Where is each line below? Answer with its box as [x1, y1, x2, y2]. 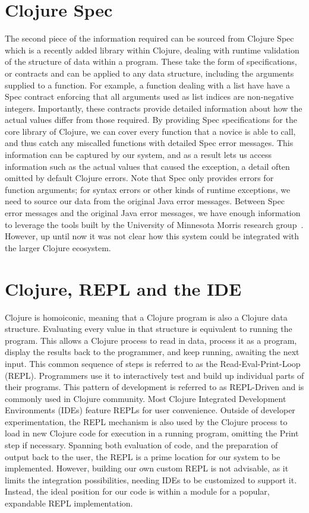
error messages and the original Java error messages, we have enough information [5, 207, 301, 219]
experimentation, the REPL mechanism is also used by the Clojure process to [5, 415, 288, 427]
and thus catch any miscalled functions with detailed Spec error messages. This [5, 137, 294, 149]
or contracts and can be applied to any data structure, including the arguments [5, 66, 294, 79]
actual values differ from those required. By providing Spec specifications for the [5, 113, 297, 126]
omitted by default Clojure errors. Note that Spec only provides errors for [5, 172, 274, 184]
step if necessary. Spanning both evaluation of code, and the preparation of [5, 439, 278, 451]
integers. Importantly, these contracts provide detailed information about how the [5, 102, 302, 114]
